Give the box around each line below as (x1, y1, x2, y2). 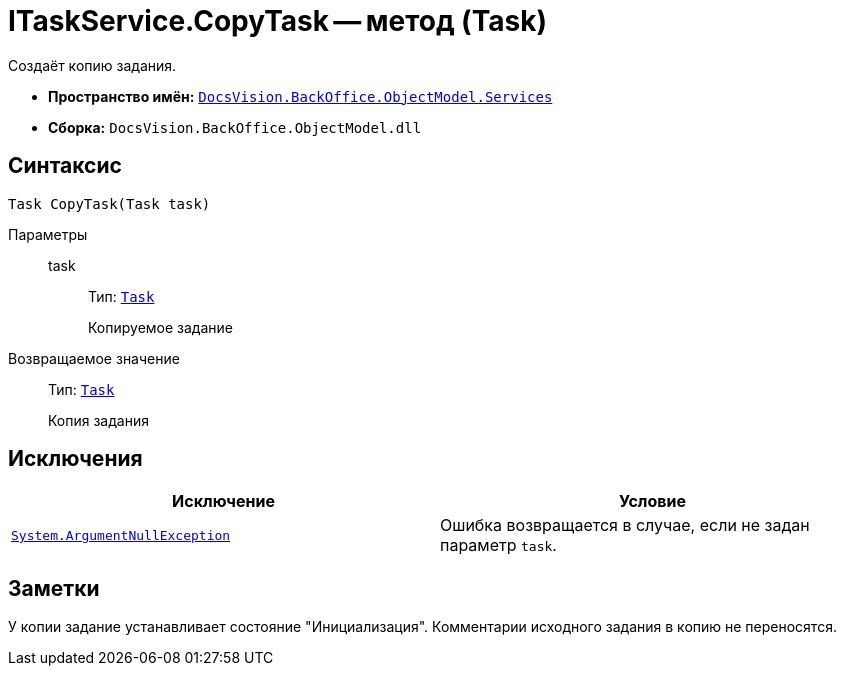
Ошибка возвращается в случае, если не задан (440, 515, 810, 536)
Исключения (8, 446, 143, 472)
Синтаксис (8, 153, 122, 179)
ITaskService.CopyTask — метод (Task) (8, 4, 547, 38)
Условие (619, 491, 686, 512)
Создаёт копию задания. (8, 56, 177, 74)
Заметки (8, 575, 100, 601)
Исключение (172, 491, 275, 512)
